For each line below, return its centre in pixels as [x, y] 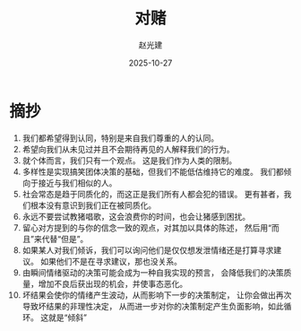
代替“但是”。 [65, 239]
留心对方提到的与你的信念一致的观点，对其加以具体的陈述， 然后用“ [146, 227]
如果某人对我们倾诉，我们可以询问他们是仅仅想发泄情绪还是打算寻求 [148, 250]
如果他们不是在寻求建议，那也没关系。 [111, 261]
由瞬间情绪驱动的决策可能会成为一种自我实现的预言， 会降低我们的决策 [153, 272]
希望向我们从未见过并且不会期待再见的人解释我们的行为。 [128, 149]
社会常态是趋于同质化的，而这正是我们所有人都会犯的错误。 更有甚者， [153, 194]
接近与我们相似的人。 [77, 183]
